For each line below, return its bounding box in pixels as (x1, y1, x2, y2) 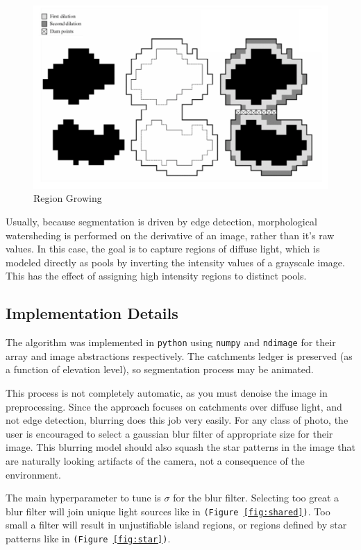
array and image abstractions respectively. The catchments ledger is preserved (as (6, 348, 353, 363)
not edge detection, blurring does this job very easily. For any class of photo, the (6, 413, 349, 427)
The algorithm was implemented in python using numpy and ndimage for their (6, 335, 336, 350)
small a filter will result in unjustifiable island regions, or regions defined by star (6, 517, 347, 532)
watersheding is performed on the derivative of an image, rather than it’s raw (6, 227, 335, 242)
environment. (6, 467, 61, 481)
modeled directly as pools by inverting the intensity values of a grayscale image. (6, 255, 345, 269)
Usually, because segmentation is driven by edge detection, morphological (6, 214, 317, 228)
